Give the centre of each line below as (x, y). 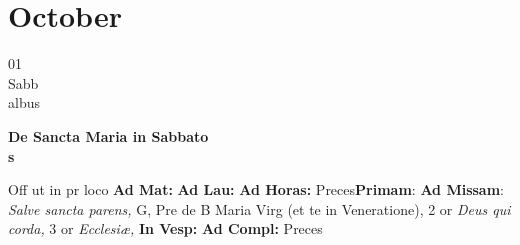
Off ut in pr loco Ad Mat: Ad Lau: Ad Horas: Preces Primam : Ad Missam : (256, 189)
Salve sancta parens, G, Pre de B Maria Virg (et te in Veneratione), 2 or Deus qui (259, 208)
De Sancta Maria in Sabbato (108, 135)
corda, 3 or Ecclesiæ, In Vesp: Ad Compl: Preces (165, 228)
